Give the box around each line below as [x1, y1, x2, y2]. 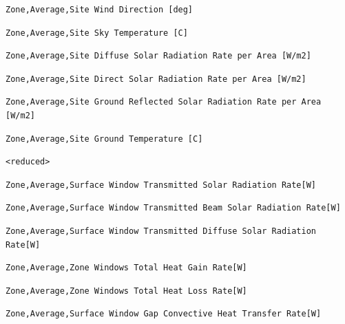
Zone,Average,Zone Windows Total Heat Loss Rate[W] [6, 285, 247, 296]
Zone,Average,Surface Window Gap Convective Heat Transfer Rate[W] [6, 309, 322, 319]
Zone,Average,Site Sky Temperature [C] [6, 28, 188, 38]
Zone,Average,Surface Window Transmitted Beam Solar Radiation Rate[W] [6, 203, 341, 213]
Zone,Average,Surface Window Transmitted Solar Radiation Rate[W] [6, 180, 317, 190]
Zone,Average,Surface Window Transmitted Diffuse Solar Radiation [6, 226, 317, 236]
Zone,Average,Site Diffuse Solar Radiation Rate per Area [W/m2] [6, 51, 311, 61]
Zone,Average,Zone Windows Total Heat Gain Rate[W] [6, 263, 247, 273]
